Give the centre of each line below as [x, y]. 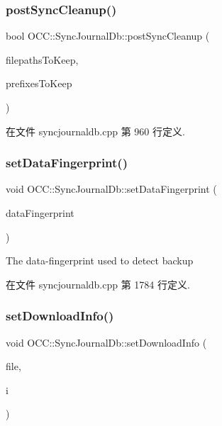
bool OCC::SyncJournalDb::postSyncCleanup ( [108, 36]
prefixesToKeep [39, 83]
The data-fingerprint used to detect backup [100, 260]
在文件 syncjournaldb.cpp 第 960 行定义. [95, 131]
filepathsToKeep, [42, 59]
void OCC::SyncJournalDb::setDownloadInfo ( [106, 342]
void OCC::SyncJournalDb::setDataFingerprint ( [111, 189]
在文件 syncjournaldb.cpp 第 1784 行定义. [98, 284]
